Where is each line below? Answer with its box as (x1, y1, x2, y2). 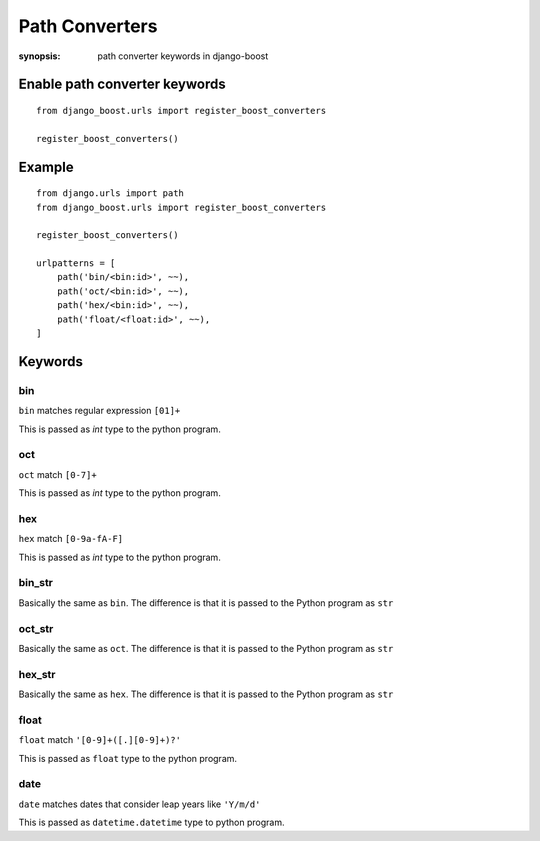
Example (18, 158, 74, 175)
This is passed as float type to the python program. (18, 752, 238, 764)
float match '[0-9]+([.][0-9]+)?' (18, 734, 182, 746)
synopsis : (18, 50, 61, 62)
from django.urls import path (36, 188, 185, 199)
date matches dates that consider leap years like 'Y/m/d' (18, 798, 261, 810)
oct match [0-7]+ (18, 468, 97, 480)
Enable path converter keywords (18, 76, 226, 93)
